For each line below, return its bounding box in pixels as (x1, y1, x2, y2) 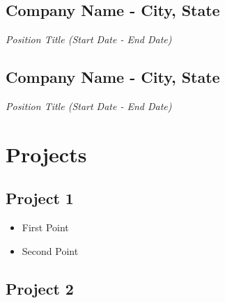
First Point (22, 220, 69, 235)
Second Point (22, 243, 79, 258)
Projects (6, 139, 87, 168)
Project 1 (6, 187, 74, 209)
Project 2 (6, 277, 74, 299)
